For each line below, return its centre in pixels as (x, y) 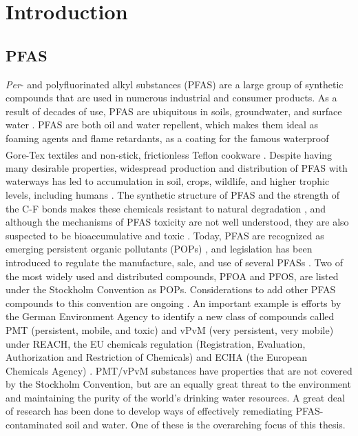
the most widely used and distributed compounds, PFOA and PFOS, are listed (172, 276)
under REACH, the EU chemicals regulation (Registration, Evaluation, (156, 343)
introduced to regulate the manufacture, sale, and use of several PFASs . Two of (175, 262)
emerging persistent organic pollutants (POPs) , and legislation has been (159, 249)
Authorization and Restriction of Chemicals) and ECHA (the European (157, 357)
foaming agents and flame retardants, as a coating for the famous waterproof (167, 138)
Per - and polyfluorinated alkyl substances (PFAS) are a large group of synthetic (175, 84)
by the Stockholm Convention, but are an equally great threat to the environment (178, 384)
